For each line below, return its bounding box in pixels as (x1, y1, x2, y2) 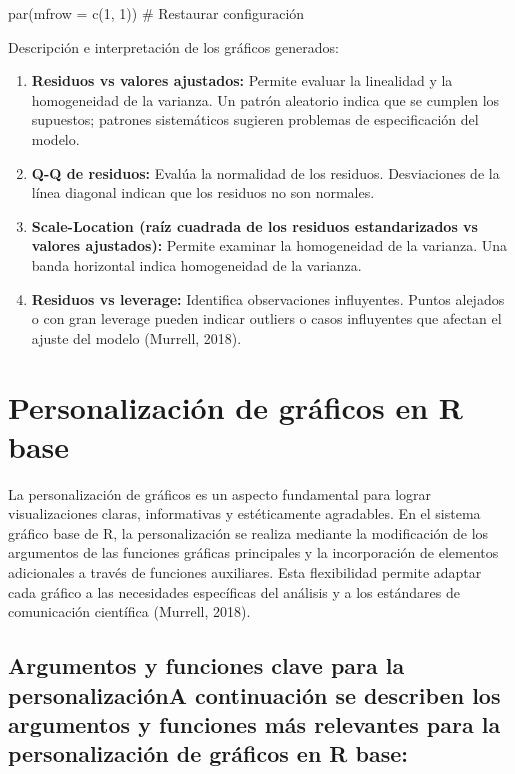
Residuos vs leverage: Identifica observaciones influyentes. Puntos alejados (31, 288, 505, 309)
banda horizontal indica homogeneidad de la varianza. (31, 254, 362, 275)
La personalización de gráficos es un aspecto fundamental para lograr (8, 483, 432, 504)
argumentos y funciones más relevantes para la (8, 708, 501, 739)
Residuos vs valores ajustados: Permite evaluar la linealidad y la (31, 70, 453, 91)
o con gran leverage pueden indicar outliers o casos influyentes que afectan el (31, 308, 502, 329)
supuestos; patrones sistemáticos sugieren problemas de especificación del (31, 109, 479, 130)
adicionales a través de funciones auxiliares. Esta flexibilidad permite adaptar (8, 562, 482, 582)
